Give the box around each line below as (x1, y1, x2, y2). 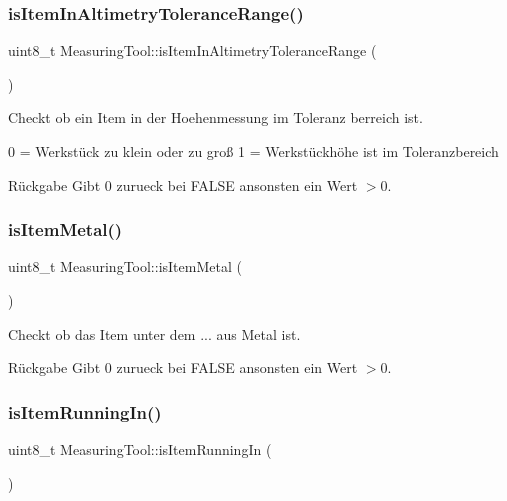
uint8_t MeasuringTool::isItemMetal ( (8, 256, 242, 277)
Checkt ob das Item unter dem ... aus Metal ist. (8, 323, 301, 344)
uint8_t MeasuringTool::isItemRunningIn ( (8, 439, 272, 459)
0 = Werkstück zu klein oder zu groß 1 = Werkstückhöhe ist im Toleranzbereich (8, 141, 499, 161)
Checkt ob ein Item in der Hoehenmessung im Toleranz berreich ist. (8, 107, 423, 128)
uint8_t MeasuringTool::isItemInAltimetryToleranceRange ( (8, 40, 377, 61)
